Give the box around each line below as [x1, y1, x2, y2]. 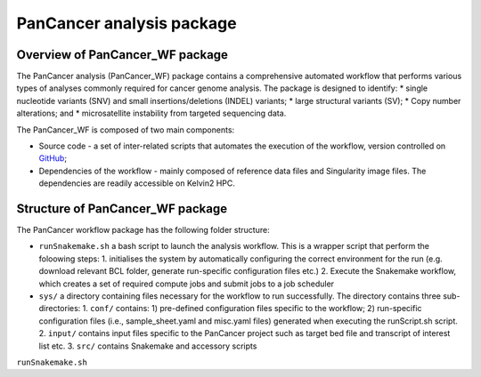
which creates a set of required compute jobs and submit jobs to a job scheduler [38, 278, 334, 289]
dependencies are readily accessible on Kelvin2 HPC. [38, 178, 235, 188]
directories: [38, 303, 81, 314]
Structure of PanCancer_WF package [16, 201, 227, 216]
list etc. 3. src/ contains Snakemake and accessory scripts [38, 341, 257, 351]
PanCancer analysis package [16, 13, 237, 33]
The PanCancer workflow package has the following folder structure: [16, 225, 271, 236]
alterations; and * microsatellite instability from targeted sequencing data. [16, 108, 287, 119]
